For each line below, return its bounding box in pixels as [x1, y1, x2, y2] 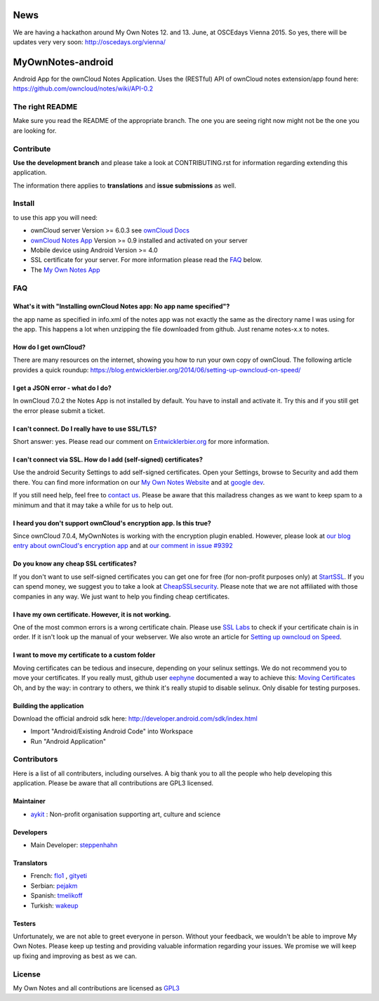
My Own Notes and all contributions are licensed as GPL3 [13, 983, 180, 992]
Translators [13, 859, 48, 867]
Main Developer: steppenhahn [30, 841, 118, 849]
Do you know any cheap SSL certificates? [13, 559, 137, 568]
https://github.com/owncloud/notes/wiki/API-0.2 [13, 84, 154, 93]
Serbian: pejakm [30, 882, 78, 890]
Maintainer [13, 797, 46, 806]
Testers [13, 919, 36, 927]
